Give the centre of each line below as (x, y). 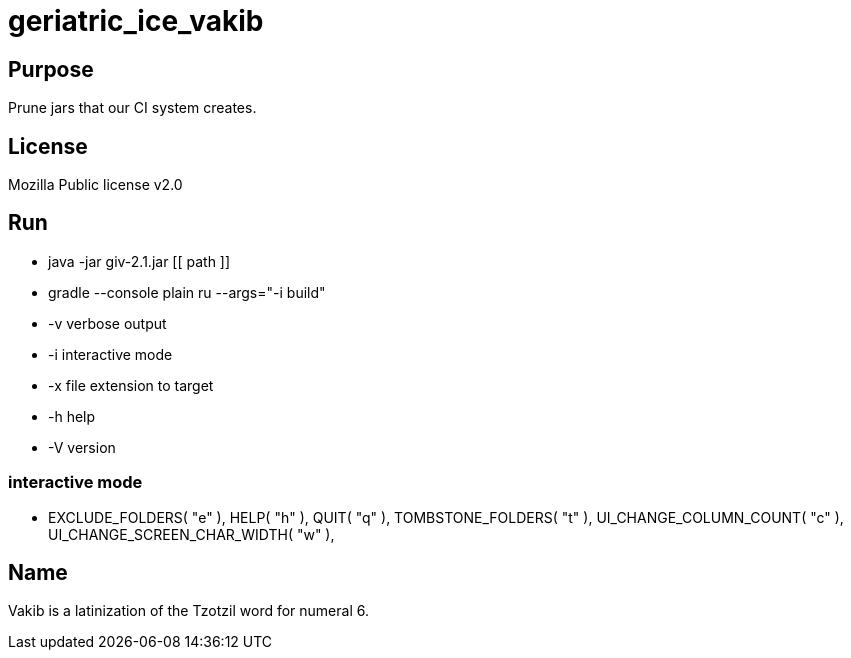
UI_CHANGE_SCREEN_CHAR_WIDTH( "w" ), (191, 534)
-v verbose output (107, 323)
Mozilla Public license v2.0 (95, 185)
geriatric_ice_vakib (136, 21)
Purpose (51, 69)
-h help (72, 416)
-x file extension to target (131, 385)
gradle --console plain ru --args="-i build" (187, 292)
